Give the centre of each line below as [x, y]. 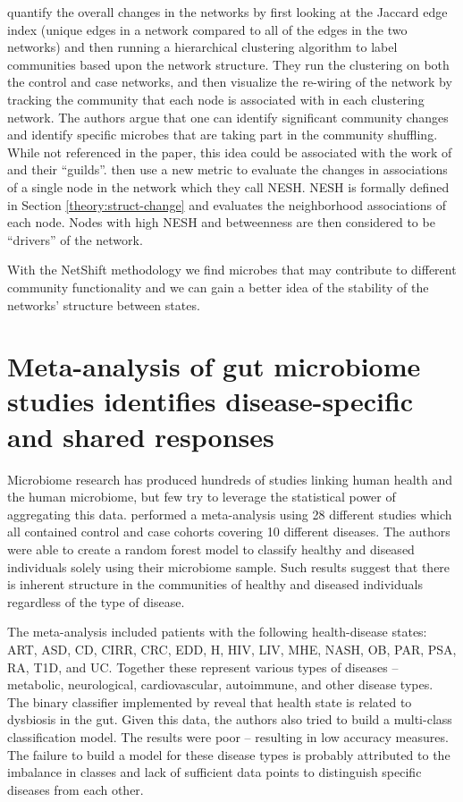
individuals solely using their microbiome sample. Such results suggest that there [229, 566]
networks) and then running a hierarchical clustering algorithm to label [202, 47]
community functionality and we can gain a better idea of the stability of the [218, 287]
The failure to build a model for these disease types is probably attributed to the [229, 754]
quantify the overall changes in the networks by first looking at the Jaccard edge [227, 12]
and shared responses [141, 436]
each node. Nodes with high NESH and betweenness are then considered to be [221, 222]
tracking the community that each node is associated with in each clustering [216, 99]
